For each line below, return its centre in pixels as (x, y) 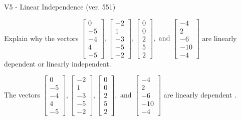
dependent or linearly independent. (58, 63)
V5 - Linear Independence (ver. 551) (60, 6)
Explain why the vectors (41, 38)
